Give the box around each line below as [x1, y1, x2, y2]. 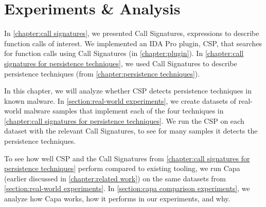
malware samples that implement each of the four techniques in [24, 105, 224, 116]
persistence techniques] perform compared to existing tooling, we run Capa [4, 163, 240, 174]
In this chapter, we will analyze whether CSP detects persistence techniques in [4, 85, 252, 96]
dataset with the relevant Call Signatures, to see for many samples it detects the [4, 125, 258, 136]
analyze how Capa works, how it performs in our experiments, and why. [4, 193, 230, 204]
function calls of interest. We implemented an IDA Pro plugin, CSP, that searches [4, 37, 262, 48]
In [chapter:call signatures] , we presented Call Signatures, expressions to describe [4, 28, 259, 39]
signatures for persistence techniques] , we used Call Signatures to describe [4, 58, 237, 68]
